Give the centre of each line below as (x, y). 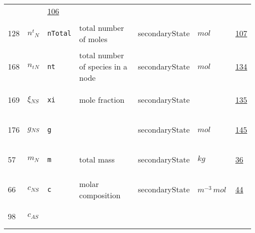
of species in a (103, 66)
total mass (97, 159)
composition (100, 195)
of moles (93, 39)
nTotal (59, 33)
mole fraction (102, 100)
